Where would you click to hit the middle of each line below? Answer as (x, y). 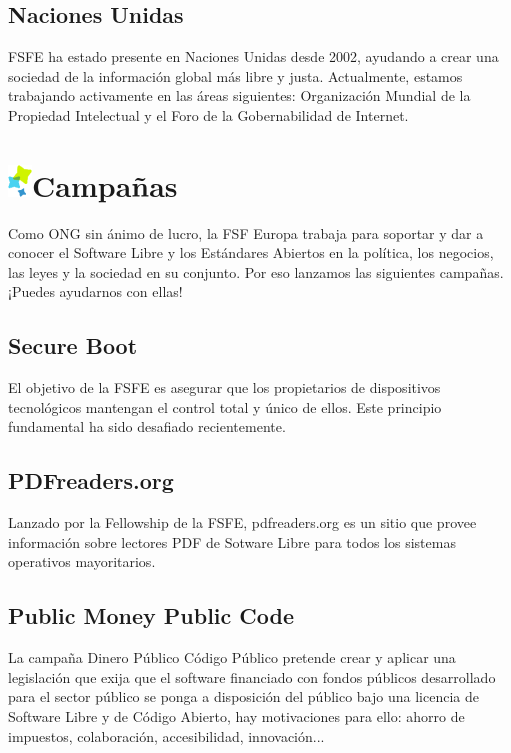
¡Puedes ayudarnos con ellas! (95, 291)
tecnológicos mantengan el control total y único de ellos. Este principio (225, 406)
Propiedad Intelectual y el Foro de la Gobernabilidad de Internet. (208, 114)
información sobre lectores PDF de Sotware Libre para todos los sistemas (232, 541)
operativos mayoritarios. (82, 561)
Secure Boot (73, 345)
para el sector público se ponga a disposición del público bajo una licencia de (243, 696)
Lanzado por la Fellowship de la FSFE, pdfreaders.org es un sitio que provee (242, 522)
